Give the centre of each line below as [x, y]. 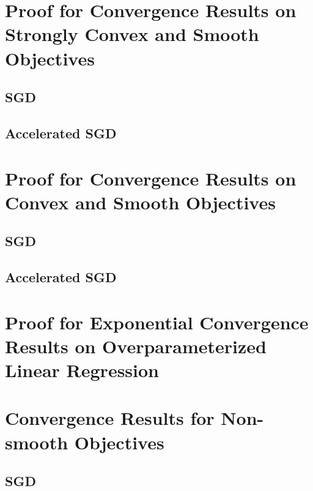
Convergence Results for [110, 418]
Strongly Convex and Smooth [132, 34]
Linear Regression [82, 370]
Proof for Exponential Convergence [157, 322]
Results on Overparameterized [136, 346]
